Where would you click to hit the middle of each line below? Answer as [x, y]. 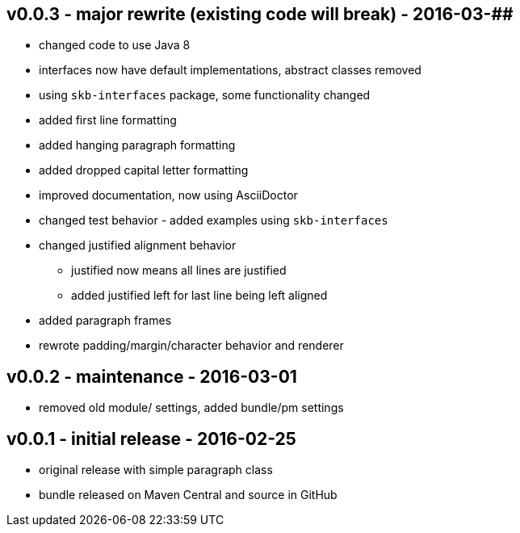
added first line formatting [108, 120]
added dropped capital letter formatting [144, 170]
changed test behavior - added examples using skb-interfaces [214, 220]
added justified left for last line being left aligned [199, 296]
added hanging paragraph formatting [137, 145]
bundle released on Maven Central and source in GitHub [188, 495]
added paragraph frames [105, 321]
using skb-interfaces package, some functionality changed [205, 95]
